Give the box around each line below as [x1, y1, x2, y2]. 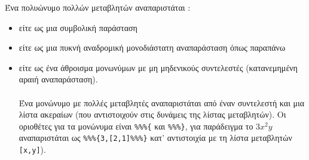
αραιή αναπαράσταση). [19, 73, 98, 85]
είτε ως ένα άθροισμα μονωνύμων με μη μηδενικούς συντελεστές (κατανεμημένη [19, 61, 298, 73]
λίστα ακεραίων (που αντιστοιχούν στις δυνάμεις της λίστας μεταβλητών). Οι [19, 108, 286, 121]
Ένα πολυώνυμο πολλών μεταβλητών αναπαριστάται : [5, 1, 191, 13]
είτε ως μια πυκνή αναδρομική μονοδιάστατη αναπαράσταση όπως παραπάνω [19, 41, 286, 54]
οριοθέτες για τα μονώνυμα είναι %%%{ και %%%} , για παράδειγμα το [19, 119, 253, 132]
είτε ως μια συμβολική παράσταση [19, 21, 137, 33]
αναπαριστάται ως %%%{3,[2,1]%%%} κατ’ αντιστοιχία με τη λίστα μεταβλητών [19, 131, 292, 144]
